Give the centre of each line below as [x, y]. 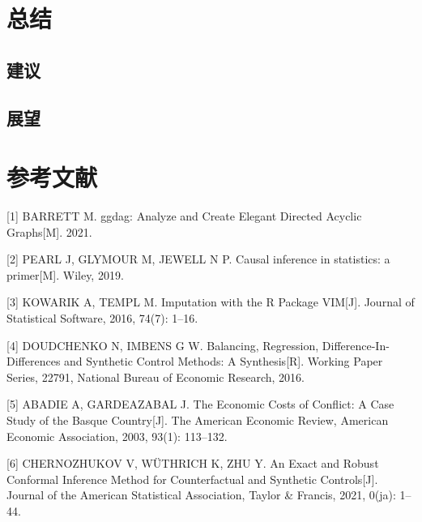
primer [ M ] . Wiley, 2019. [65, 274]
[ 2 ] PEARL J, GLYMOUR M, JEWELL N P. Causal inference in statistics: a [198, 259]
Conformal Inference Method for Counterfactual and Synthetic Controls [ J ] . [192, 479]
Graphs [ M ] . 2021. [49, 231]
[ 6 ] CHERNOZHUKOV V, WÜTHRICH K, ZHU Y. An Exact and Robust [193, 463]
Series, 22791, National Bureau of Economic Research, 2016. [156, 377]
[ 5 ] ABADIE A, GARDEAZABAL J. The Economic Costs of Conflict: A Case [200, 404]
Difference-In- [356, 345]
